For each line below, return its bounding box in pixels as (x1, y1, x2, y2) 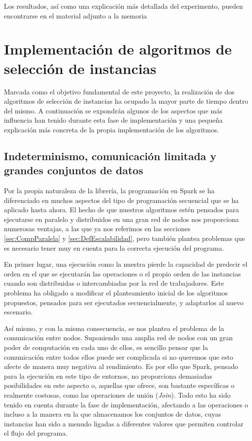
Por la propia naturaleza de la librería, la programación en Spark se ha (4, 185, 215, 196)
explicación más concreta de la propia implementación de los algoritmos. (4, 124, 219, 134)
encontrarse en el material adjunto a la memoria (4, 10, 147, 20)
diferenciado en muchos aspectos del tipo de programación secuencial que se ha (4, 195, 239, 205)
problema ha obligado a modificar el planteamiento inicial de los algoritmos (4, 288, 228, 297)
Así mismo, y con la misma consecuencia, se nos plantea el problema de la (4, 323, 224, 333)
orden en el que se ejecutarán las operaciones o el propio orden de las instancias (4, 268, 241, 278)
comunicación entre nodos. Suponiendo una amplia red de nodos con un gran (4, 332, 233, 343)
